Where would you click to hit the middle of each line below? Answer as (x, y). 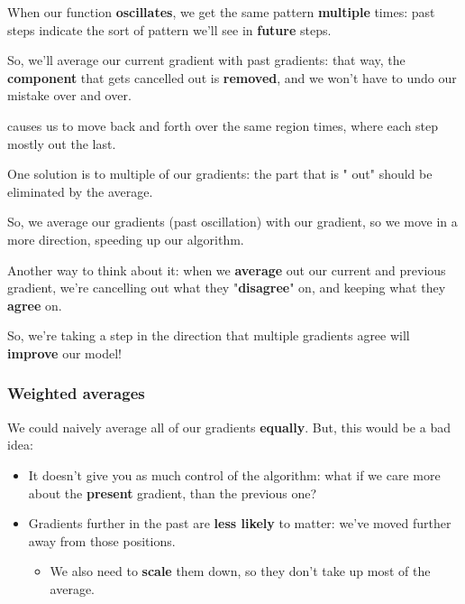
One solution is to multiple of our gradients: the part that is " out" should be (220, 174)
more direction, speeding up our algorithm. (126, 239)
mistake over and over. (69, 95)
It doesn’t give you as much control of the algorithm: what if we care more (234, 474)
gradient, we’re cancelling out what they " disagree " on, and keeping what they (227, 288)
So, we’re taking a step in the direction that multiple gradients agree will (209, 335)
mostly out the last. (62, 143)
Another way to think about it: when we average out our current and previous (227, 269)
